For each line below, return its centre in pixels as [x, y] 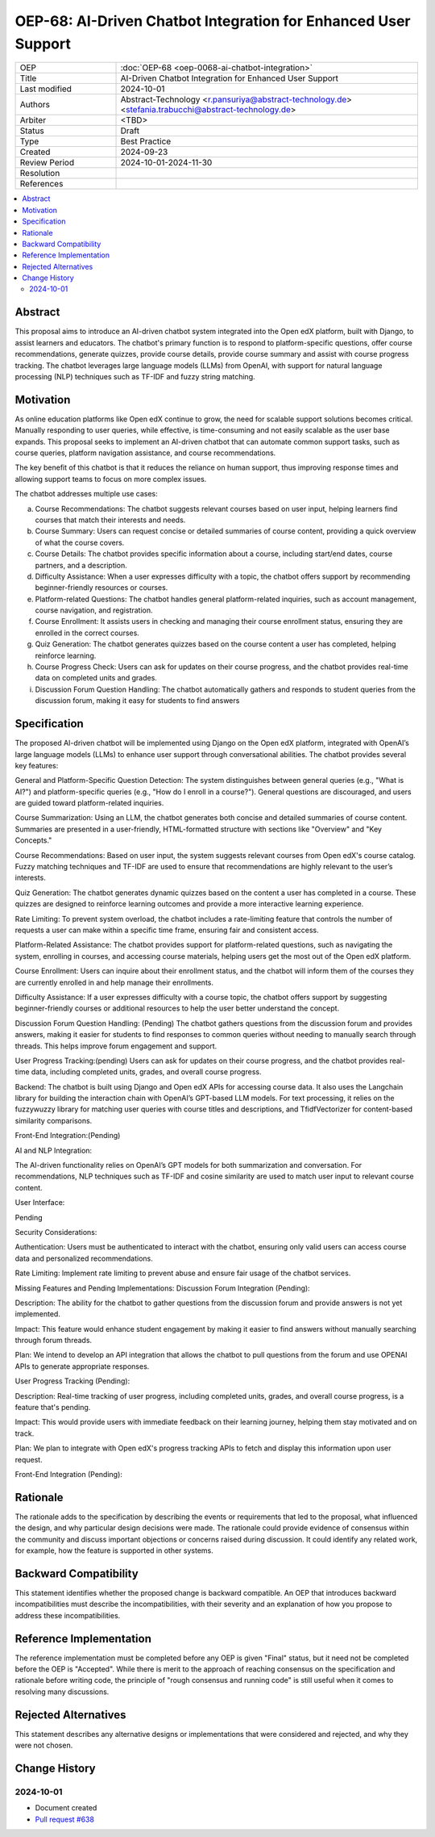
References [41, 184]
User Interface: [40, 1203]
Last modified [46, 89]
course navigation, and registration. [94, 610]
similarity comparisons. [54, 1120]
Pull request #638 [64, 1819]
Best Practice [146, 141]
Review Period [47, 163]
